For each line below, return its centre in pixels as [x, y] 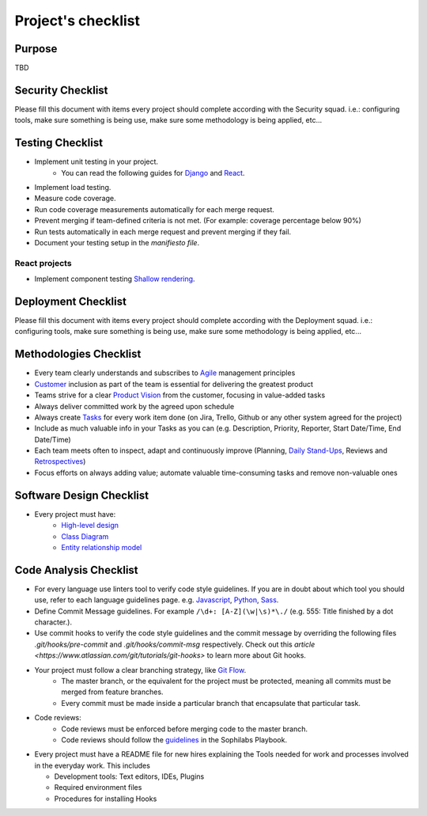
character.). [53, 622]
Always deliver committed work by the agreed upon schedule [134, 406]
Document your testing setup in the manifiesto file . [117, 243]
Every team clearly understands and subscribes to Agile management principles [165, 373]
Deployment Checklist [70, 301]
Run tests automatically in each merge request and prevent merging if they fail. [163, 232]
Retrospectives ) [60, 461]
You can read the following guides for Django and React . [153, 173]
